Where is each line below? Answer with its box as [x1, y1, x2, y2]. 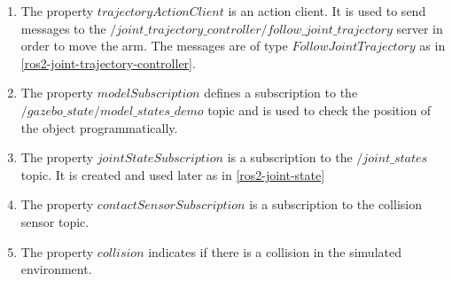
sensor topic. [20, 212, 90, 230]
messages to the [20, 19, 106, 37]
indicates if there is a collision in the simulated [148, 242, 401, 261]
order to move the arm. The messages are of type [20, 36, 288, 55]
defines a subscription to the [204, 83, 358, 102]
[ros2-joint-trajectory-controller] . [20, 53, 196, 72]
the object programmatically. [20, 118, 178, 137]
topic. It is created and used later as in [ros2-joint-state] [20, 165, 325, 183]
